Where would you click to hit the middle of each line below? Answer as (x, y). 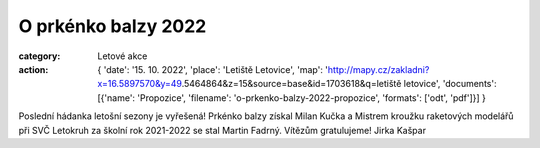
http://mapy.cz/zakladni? (378, 69)
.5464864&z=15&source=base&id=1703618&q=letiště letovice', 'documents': (339, 84)
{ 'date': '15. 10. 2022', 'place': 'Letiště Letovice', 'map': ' (213, 69)
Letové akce (122, 56)
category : (39, 56)
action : (33, 69)
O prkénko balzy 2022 (112, 26)
